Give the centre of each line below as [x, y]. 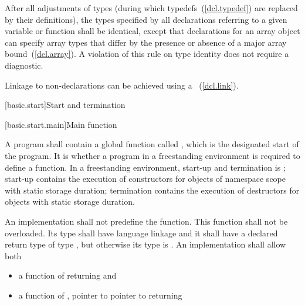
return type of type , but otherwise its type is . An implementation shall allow [145, 244]
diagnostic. [24, 65]
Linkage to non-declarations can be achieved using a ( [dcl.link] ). [122, 85]
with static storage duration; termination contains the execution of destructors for [152, 190]
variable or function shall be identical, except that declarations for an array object [152, 31]
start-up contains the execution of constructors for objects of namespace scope [145, 179]
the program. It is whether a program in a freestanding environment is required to [152, 155]
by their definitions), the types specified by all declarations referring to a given [146, 19]
